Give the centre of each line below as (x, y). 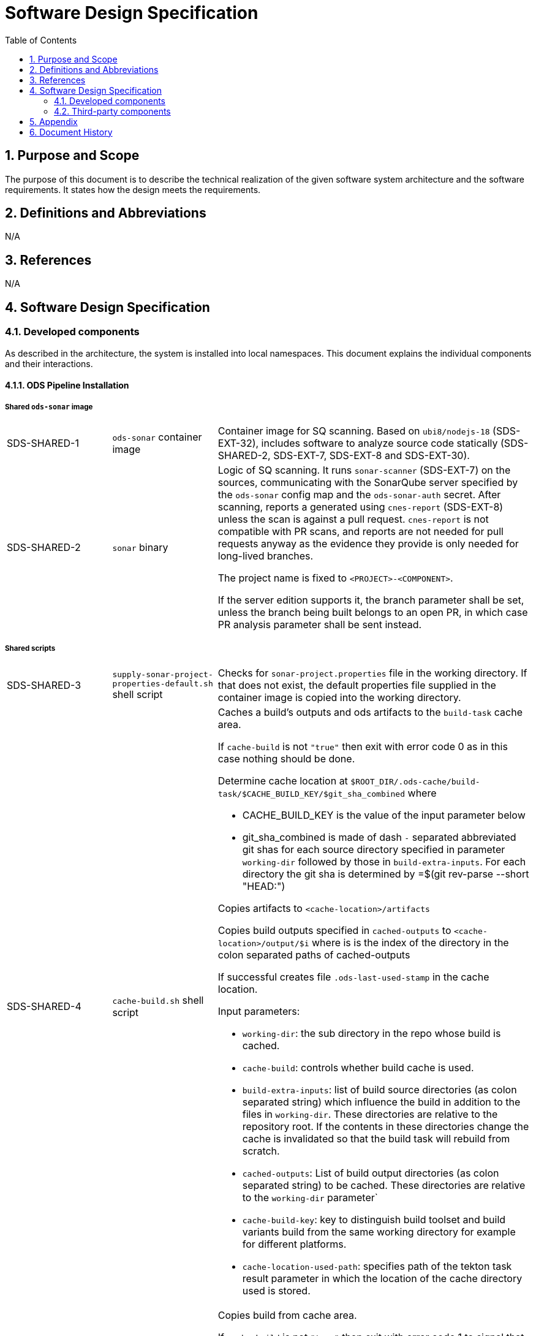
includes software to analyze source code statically (379, 443)
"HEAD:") (264, 886)
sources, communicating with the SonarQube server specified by (368, 482)
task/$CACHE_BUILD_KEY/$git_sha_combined (311, 794)
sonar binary (140, 547)
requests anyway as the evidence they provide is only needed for (368, 543)
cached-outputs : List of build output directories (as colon (371, 1173)
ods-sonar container (157, 437)
